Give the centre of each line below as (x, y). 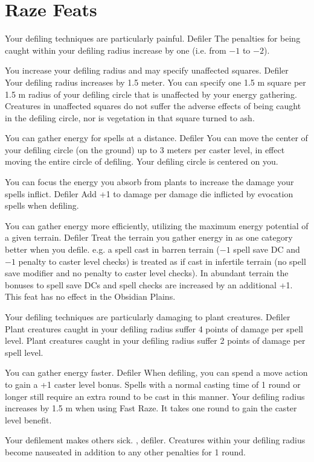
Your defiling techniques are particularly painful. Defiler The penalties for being (153, 38)
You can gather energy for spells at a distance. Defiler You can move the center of (156, 138)
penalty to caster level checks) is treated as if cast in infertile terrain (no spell (162, 261)
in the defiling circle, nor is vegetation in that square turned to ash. (130, 117)
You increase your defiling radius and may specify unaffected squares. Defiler (147, 70)
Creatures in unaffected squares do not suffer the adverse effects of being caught (153, 106)
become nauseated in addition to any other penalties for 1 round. (125, 451)
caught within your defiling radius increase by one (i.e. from (116, 50)
